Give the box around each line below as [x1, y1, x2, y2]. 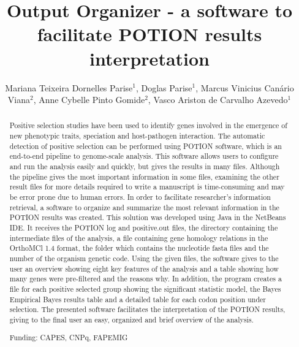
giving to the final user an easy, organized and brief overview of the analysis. [9, 314, 254, 324]
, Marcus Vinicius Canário [195, 81, 294, 94]
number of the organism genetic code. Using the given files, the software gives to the [9, 253, 279, 264]
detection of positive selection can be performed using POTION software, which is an [9, 140, 282, 151]
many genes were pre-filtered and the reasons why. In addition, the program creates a [9, 273, 282, 284]
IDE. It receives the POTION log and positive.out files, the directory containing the [9, 223, 278, 233]
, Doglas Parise [135, 81, 192, 94]
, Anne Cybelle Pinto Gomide [33, 93, 145, 106]
